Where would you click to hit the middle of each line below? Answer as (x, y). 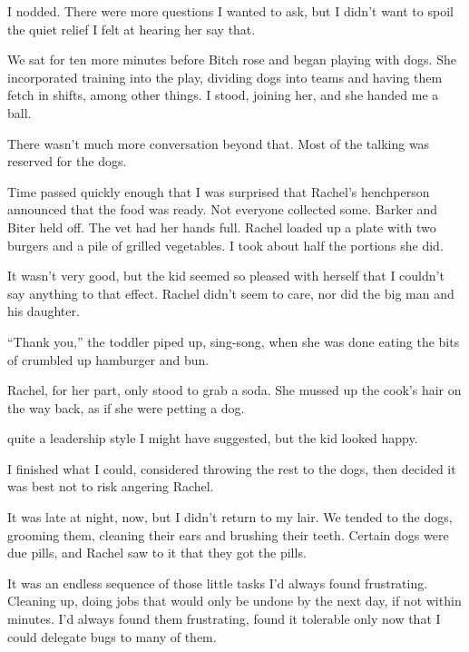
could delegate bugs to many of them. (112, 636)
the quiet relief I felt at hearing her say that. (132, 29)
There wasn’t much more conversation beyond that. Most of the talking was (219, 143)
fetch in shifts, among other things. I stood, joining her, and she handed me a (223, 95)
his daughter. (44, 311)
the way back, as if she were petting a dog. (126, 407)
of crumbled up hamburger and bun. (108, 359)
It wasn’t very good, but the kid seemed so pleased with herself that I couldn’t (226, 276)
